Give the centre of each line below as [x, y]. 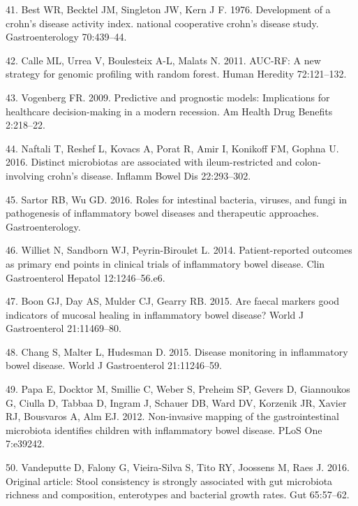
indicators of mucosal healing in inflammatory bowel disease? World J [155, 314]
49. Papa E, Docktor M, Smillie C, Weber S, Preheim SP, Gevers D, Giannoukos [178, 389]
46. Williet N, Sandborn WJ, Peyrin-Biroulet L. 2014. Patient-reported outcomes [179, 250]
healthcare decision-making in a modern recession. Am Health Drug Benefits [169, 111]
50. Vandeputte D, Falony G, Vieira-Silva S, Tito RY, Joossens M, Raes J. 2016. [178, 467]
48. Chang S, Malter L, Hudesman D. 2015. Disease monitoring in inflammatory [177, 351]
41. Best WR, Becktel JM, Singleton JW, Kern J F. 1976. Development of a [168, 9]
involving [25, 175]
